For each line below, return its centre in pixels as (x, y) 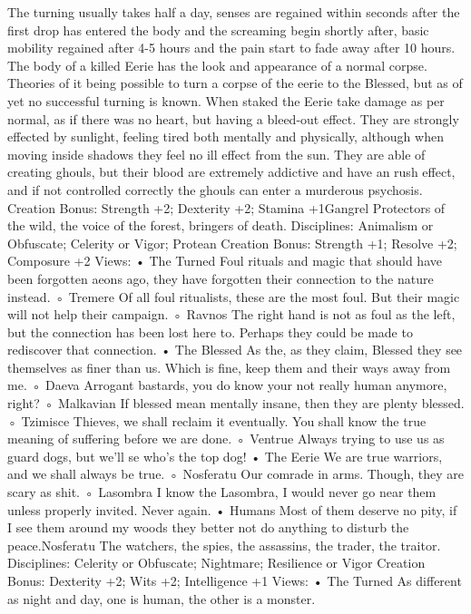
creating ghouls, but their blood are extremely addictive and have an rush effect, (231, 172)
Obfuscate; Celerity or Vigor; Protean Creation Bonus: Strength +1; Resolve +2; (232, 243)
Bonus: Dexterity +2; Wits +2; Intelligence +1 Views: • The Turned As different (235, 580)
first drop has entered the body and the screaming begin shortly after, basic (218, 29)
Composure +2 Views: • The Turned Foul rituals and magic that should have (225, 261)
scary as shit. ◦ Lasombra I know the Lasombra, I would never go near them (222, 492)
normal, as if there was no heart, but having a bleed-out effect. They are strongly (233, 118)
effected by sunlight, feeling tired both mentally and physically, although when (226, 136)
